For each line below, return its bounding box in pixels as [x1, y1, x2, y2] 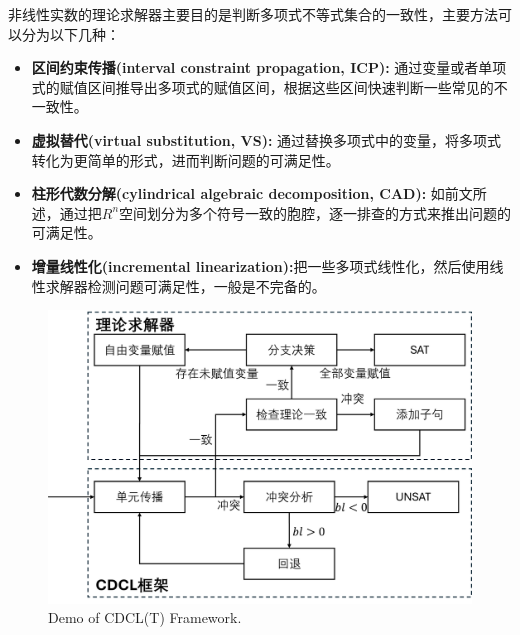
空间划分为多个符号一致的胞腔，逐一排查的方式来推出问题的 [119, 202, 512, 223]
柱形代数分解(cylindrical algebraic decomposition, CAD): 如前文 [31, 183, 473, 204]
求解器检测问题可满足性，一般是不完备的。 [45, 275, 326, 296]
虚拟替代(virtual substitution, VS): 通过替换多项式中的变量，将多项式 [31, 129, 502, 150]
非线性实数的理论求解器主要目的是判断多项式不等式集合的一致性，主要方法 [8, 4, 498, 24]
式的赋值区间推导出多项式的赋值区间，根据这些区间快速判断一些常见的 [31, 76, 494, 97]
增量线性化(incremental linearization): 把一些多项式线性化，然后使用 [31, 255, 490, 276]
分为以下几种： [21, 23, 120, 44]
